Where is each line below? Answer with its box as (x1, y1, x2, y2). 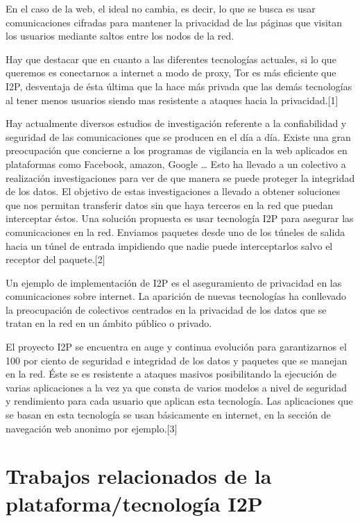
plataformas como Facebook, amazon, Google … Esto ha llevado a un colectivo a (6, 156, 346, 171)
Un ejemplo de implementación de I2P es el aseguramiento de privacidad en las (6, 275, 342, 289)
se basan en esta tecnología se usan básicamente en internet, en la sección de (6, 407, 331, 422)
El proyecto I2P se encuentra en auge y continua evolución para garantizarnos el (6, 339, 347, 354)
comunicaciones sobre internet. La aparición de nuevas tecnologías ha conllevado (6, 289, 346, 303)
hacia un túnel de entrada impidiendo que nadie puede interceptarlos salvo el (6, 238, 333, 253)
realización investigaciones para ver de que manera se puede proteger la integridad (6, 170, 355, 185)
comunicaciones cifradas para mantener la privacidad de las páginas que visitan (6, 15, 343, 29)
